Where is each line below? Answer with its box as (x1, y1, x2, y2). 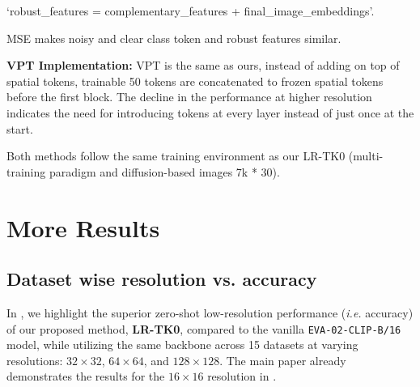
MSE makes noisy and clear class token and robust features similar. (6, 29, 342, 46)
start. (6, 120, 33, 137)
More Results (6, 211, 160, 244)
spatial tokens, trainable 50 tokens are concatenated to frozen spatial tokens (6, 72, 384, 89)
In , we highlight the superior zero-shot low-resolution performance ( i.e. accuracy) (6, 304, 414, 321)
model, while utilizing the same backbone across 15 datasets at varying (6, 336, 358, 353)
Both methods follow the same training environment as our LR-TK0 (6, 147, 346, 164)
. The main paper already (219, 351, 346, 368)
